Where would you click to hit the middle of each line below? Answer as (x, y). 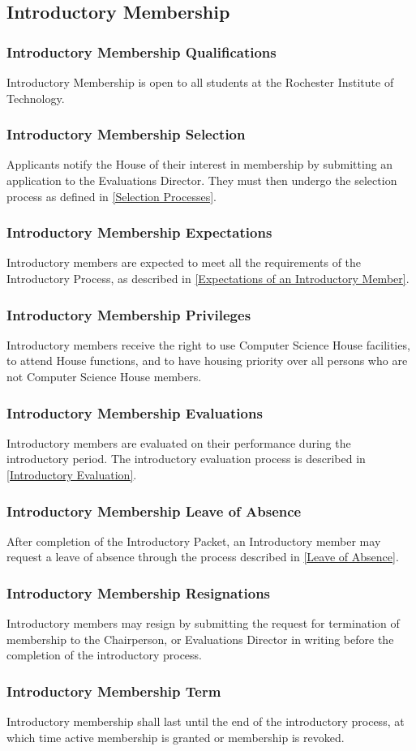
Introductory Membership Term (114, 691)
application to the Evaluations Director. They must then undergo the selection (202, 180)
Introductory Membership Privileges (129, 314)
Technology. (36, 98)
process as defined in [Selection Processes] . (112, 196)
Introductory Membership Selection (126, 134)
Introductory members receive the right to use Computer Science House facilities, (208, 344)
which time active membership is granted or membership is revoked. (176, 737)
